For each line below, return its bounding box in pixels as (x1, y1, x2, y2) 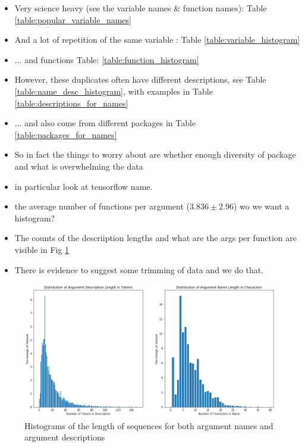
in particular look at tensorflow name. (14, 180, 153, 192)
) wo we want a (233, 200, 290, 212)
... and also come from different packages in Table (14, 117, 196, 129)
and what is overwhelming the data (14, 160, 143, 172)
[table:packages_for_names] (14, 128, 117, 140)
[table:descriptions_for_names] (14, 96, 128, 109)
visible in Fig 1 (14, 243, 70, 255)
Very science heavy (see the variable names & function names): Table (14, 2, 267, 14)
